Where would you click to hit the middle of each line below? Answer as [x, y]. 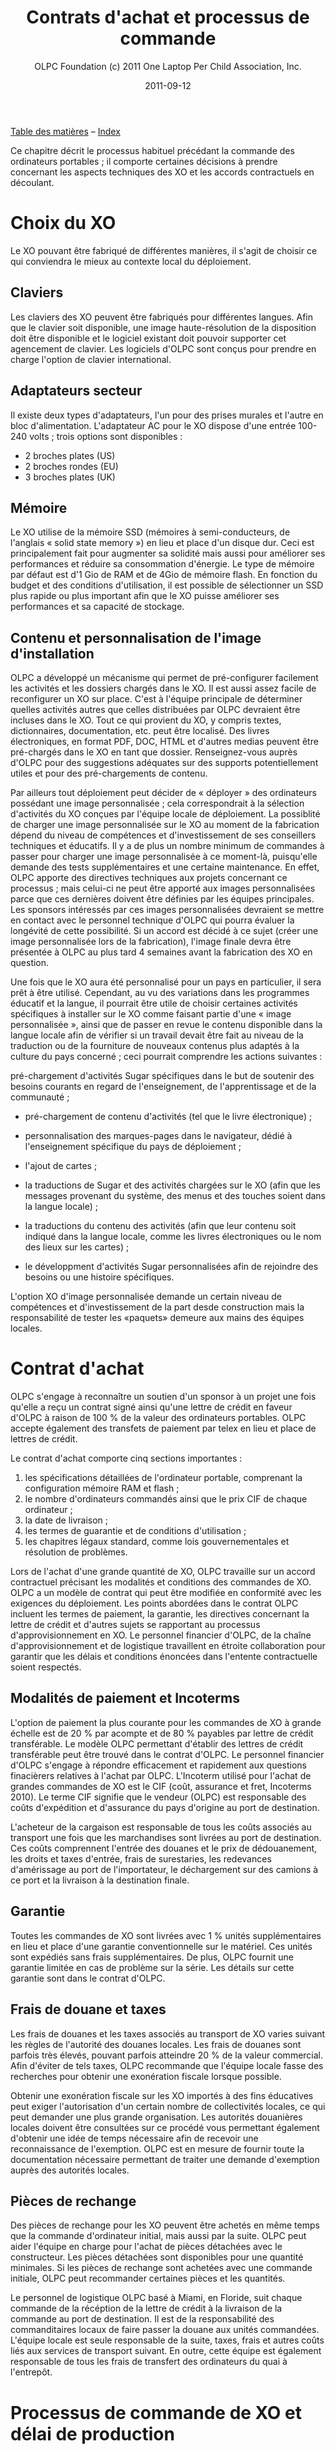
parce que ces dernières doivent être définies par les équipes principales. [162, 899]
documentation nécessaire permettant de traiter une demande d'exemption [165, 2159]
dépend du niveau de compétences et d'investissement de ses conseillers [163, 835]
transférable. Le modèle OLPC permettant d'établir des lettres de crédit [157, 1743]
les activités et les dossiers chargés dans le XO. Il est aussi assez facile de [163, 688]
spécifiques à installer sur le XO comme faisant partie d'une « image [151, 1014]
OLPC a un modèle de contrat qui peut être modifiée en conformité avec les [166, 1593]
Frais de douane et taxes [88, 2009]
